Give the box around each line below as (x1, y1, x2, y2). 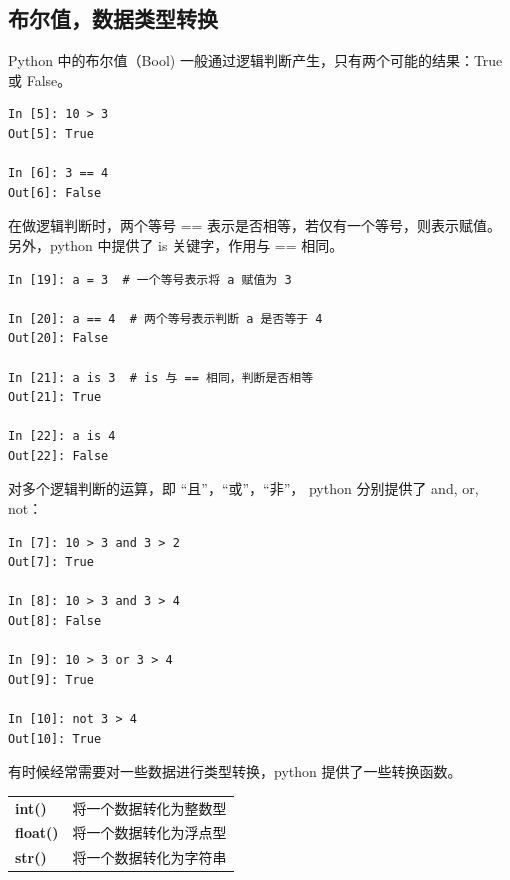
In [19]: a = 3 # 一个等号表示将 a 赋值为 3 (8, 272, 292, 287)
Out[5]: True (8, 126, 94, 141)
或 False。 (8, 69, 72, 90)
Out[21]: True (8, 390, 102, 405)
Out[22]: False (8, 448, 109, 463)
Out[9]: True (8, 672, 94, 687)
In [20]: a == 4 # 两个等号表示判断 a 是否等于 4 (8, 311, 323, 326)
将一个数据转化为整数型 (72, 797, 227, 818)
